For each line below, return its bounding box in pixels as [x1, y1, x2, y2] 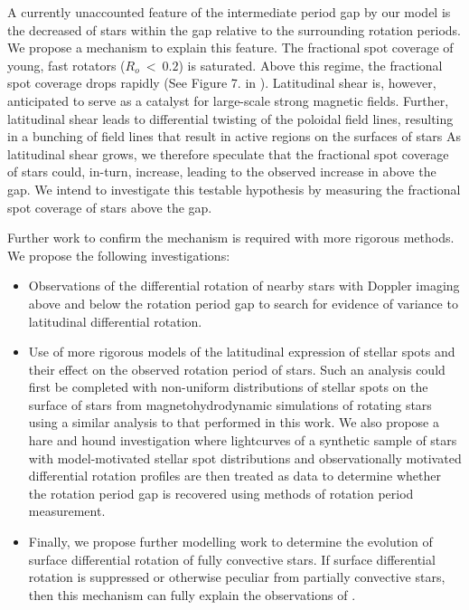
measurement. [28, 501, 106, 520]
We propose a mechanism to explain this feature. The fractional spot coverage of [7, 38, 454, 57]
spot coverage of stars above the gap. [7, 197, 212, 216]
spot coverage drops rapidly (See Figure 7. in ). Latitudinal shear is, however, [7, 73, 436, 92]
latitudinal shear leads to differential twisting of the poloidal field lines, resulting [7, 109, 454, 128]
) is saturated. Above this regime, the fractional [178, 55, 443, 74]
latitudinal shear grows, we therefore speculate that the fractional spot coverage [7, 144, 449, 163]
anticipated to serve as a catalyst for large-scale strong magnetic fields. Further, [7, 91, 449, 110]
